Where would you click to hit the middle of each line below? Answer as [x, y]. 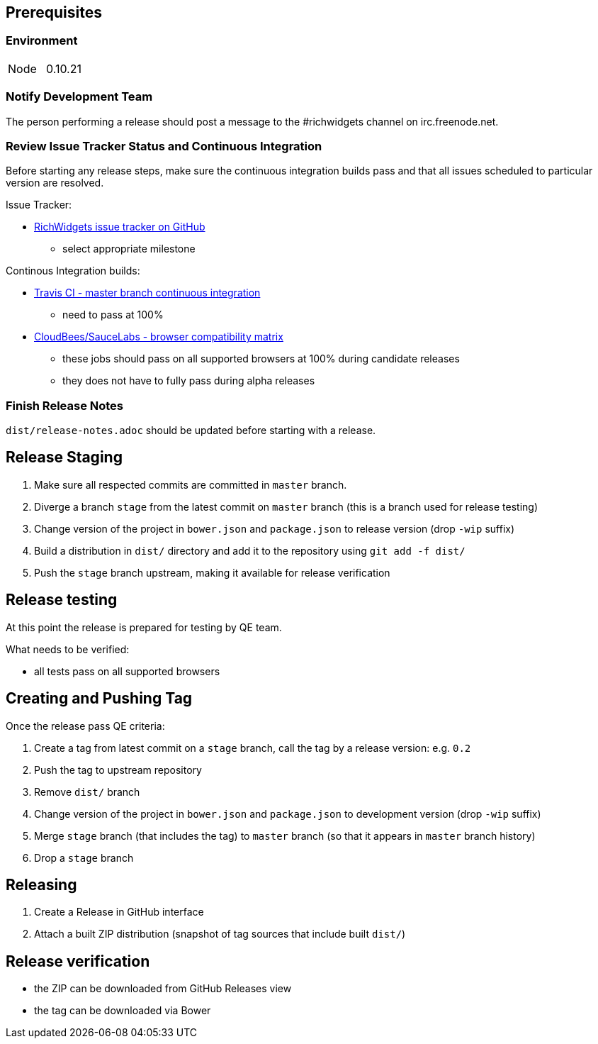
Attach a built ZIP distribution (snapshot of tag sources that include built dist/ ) [220, 934]
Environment [42, 41]
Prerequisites [54, 12]
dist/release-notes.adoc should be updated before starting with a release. [191, 431]
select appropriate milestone [129, 249]
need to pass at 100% [113, 315]
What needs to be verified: [68, 649]
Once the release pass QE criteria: [85, 726]
